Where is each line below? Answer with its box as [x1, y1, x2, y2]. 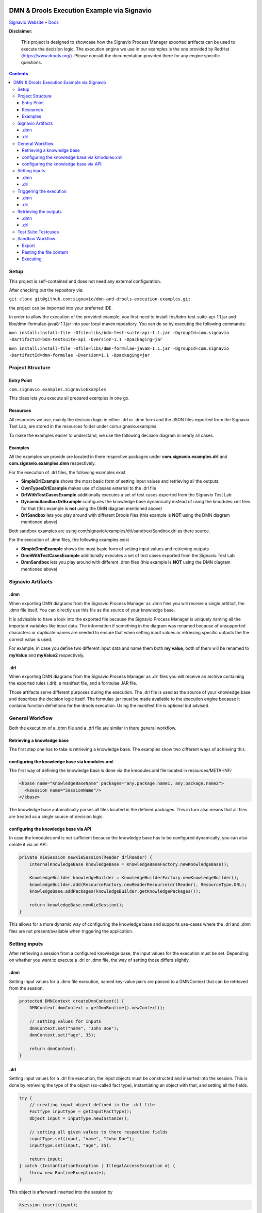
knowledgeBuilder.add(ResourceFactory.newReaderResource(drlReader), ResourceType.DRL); [29, 882, 247, 887]
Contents [9, 70, 29, 76]
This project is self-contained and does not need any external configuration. [9, 278, 161, 284]
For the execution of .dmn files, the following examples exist [9, 537, 130, 543]
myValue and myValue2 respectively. [9, 652, 85, 658]
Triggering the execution [17, 188, 67, 194]
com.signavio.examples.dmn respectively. [9, 460, 96, 466]
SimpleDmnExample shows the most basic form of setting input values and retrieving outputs [21, 546, 209, 552]
